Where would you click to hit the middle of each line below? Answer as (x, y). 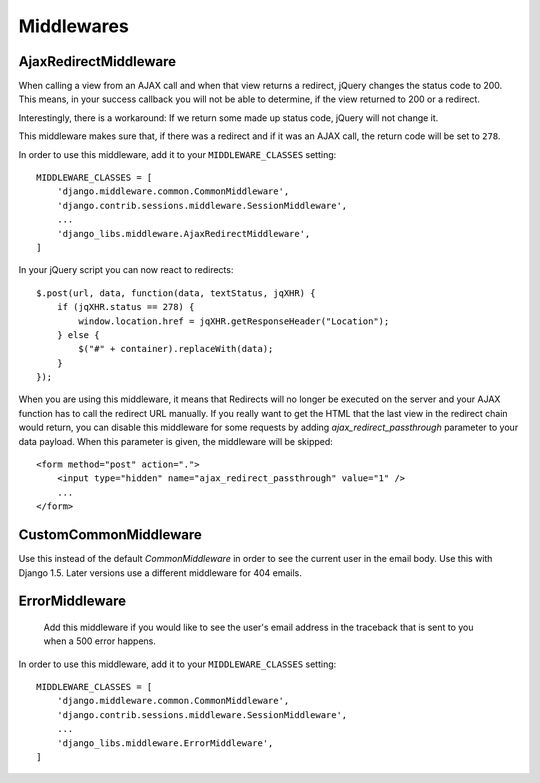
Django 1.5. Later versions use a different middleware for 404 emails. (160, 572)
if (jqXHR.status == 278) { (125, 307)
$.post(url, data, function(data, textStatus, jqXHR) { (176, 293)
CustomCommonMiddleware (110, 535)
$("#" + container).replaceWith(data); (176, 349)
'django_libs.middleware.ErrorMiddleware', (165, 743)
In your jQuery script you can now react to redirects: (126, 270)
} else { (78, 334)
